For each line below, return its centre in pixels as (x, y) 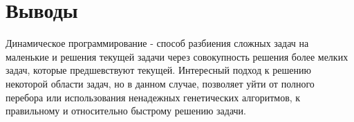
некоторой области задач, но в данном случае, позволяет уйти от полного (160, 83)
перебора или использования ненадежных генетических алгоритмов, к (153, 97)
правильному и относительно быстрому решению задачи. (126, 111)
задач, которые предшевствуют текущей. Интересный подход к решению (158, 70)
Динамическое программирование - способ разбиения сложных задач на (157, 43)
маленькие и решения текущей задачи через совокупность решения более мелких (177, 56)
